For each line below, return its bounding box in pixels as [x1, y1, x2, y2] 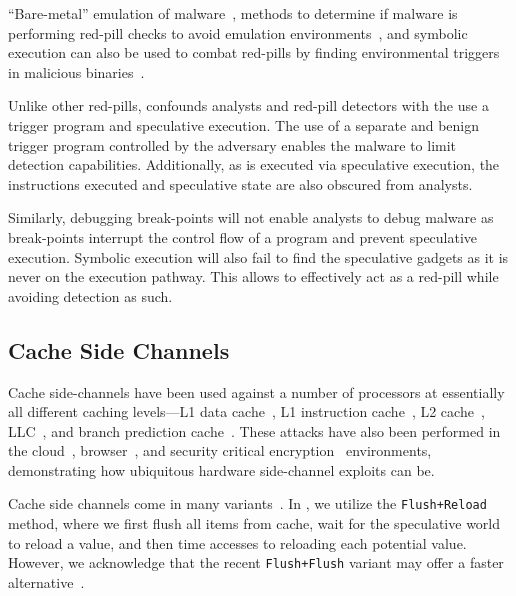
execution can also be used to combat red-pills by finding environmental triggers [8, 42, 500, 63]
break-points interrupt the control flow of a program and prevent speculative [8, 226, 478, 247]
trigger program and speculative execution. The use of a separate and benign [8, 114, 479, 135]
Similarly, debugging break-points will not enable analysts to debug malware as [8, 207, 494, 228]
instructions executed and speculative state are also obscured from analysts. [8, 173, 473, 194]
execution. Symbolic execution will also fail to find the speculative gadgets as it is [8, 246, 509, 267]
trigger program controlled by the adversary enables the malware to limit [8, 134, 457, 155]
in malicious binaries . [8, 61, 145, 82]
